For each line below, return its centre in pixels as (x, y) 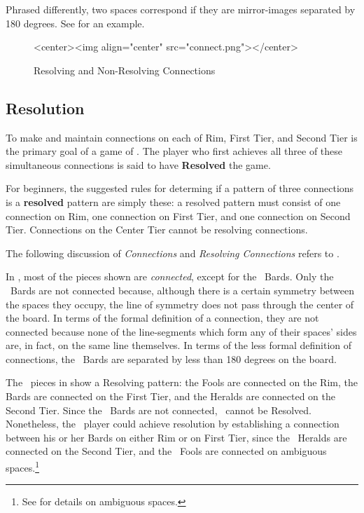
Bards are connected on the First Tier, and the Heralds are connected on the (170, 396)
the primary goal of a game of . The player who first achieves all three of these (174, 151)
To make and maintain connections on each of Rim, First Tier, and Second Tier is (182, 137)
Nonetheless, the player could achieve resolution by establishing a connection (173, 424)
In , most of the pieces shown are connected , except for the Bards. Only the (170, 276)
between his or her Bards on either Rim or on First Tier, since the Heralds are (176, 437)
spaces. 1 (22, 466)
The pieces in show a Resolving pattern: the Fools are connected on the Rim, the (182, 382)
